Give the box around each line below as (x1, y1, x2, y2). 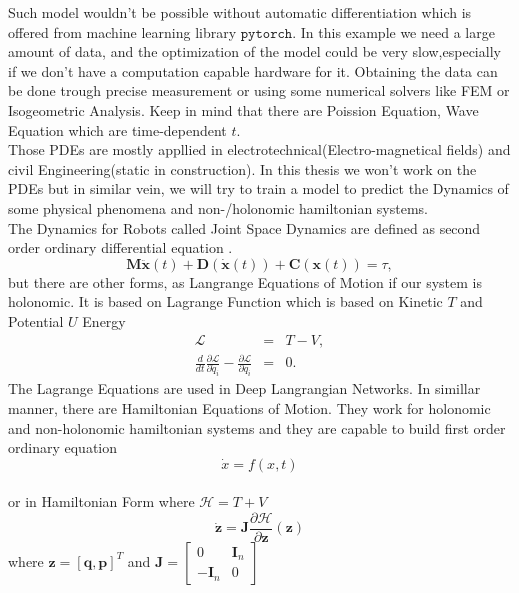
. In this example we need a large (292, 21, 495, 42)
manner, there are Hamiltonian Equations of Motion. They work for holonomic (8, 397, 491, 418)
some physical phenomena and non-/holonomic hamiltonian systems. (8, 197, 428, 218)
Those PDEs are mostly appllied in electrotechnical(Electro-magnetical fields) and (8, 139, 511, 160)
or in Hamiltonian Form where (8, 491, 195, 512)
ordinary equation (8, 437, 118, 458)
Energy (82, 310, 126, 331)
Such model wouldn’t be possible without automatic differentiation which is (8, 2, 472, 22)
